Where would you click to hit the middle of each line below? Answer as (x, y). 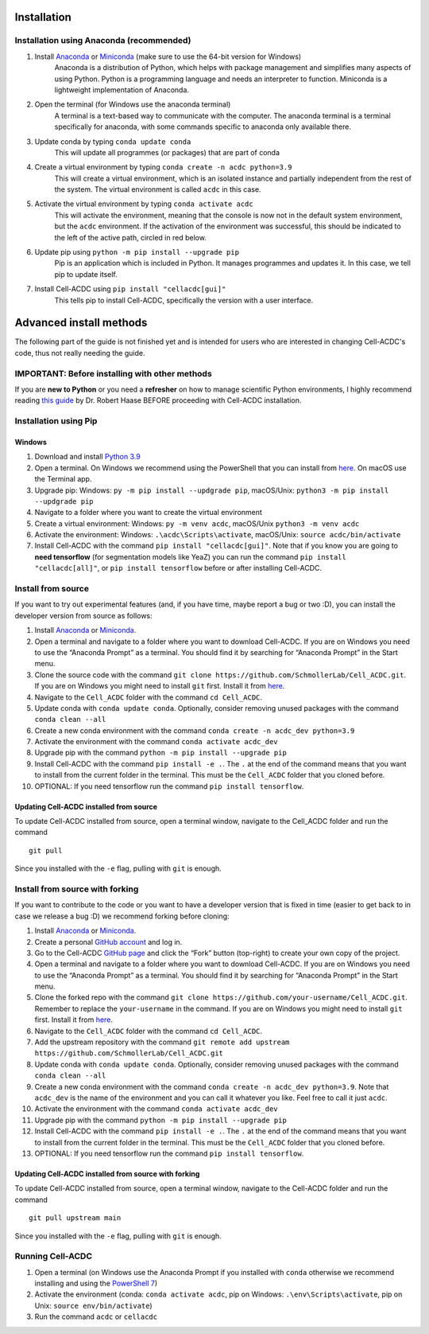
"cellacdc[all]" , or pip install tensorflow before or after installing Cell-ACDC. (178, 568)
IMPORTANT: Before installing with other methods (113, 373)
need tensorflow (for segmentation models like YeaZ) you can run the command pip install (191, 556)
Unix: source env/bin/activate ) (93, 1305)
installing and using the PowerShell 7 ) (96, 1283)
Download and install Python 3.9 (87, 457)
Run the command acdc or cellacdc (96, 1316)
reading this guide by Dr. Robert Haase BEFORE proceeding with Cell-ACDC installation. (158, 400)
